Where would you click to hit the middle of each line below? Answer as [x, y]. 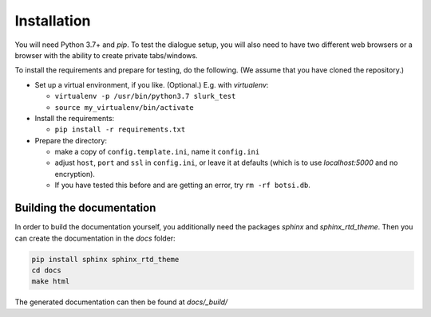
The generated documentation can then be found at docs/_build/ [121, 302]
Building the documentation [85, 208]
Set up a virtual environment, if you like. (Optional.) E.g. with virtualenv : [152, 84]
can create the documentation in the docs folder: [95, 238]
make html [51, 282]
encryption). [75, 174]
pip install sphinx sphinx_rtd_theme [105, 259]
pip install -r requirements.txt [120, 130]
